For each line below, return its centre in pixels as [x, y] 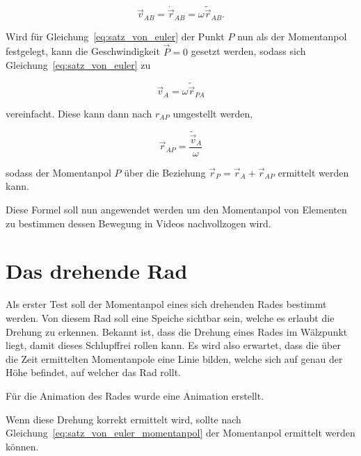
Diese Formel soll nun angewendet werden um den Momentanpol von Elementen [176, 210]
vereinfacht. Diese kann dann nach [79, 113]
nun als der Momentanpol [292, 36]
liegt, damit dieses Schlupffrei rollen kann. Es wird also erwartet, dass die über [173, 345]
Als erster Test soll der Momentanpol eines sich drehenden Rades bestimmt [166, 304]
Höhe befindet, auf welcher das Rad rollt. [93, 372]
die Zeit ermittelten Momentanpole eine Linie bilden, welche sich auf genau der [174, 358]
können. [22, 446]
